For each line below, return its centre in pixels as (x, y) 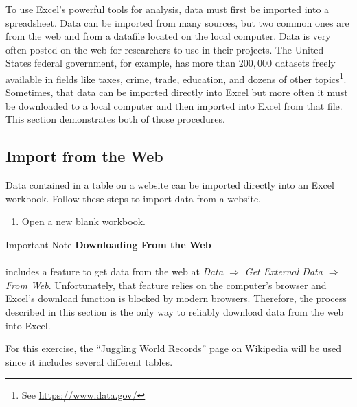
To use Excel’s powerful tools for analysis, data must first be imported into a (168, 9)
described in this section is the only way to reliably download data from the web (175, 311)
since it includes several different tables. (89, 361)
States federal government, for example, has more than (121, 63)
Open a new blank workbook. (83, 221)
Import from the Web (84, 156)
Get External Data (284, 271)
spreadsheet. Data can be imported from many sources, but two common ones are (177, 22)
